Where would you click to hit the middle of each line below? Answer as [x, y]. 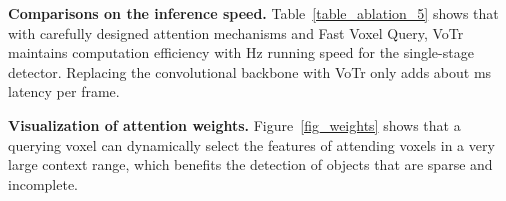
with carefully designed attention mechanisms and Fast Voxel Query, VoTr [236, 32]
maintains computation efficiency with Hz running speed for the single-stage [241, 52]
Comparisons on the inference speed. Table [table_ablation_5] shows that [253, 13]
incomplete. [43, 183]
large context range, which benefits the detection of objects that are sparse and [250, 164]
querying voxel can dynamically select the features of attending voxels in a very [251, 144]
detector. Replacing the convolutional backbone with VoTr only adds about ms [250, 71]
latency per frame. [64, 91]
